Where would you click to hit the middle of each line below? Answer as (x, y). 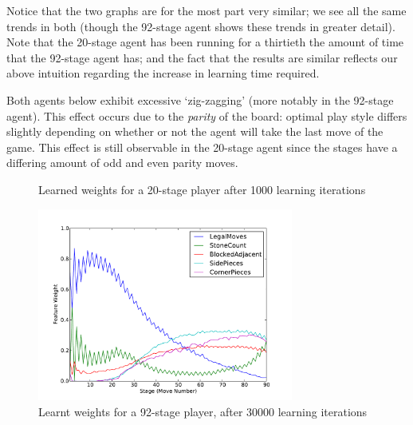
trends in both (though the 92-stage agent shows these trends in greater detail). (201, 26)
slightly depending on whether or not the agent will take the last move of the (195, 131)
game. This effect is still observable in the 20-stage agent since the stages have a (202, 147)
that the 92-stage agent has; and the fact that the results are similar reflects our (202, 57)
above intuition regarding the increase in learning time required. (163, 73)
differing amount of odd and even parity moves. (122, 163)
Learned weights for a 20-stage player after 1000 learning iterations (202, 189)
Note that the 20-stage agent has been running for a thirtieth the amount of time (205, 42)
